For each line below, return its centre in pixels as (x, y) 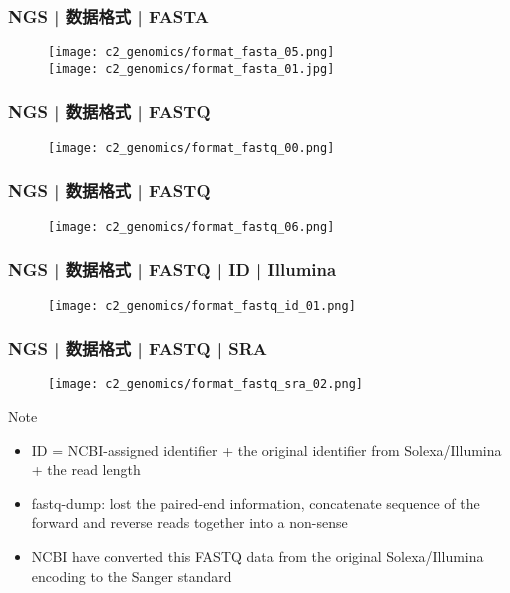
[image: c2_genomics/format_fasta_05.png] (191, 52)
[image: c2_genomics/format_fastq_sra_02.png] (205, 384)
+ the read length (86, 469)
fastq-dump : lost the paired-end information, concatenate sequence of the (255, 502)
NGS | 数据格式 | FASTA (109, 15)
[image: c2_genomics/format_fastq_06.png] (191, 226)
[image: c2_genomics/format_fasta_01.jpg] (191, 68)
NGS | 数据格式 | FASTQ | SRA (138, 348)
